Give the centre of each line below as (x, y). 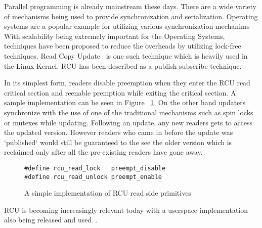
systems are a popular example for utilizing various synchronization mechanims (127, 26)
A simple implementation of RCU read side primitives (108, 193)
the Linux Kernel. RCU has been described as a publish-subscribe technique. (123, 65)
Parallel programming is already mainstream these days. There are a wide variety (130, 6)
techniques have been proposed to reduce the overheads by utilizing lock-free (123, 46)
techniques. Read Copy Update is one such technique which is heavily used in (126, 55)
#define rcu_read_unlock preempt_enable (93, 177)
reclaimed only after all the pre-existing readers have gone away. (103, 152)
